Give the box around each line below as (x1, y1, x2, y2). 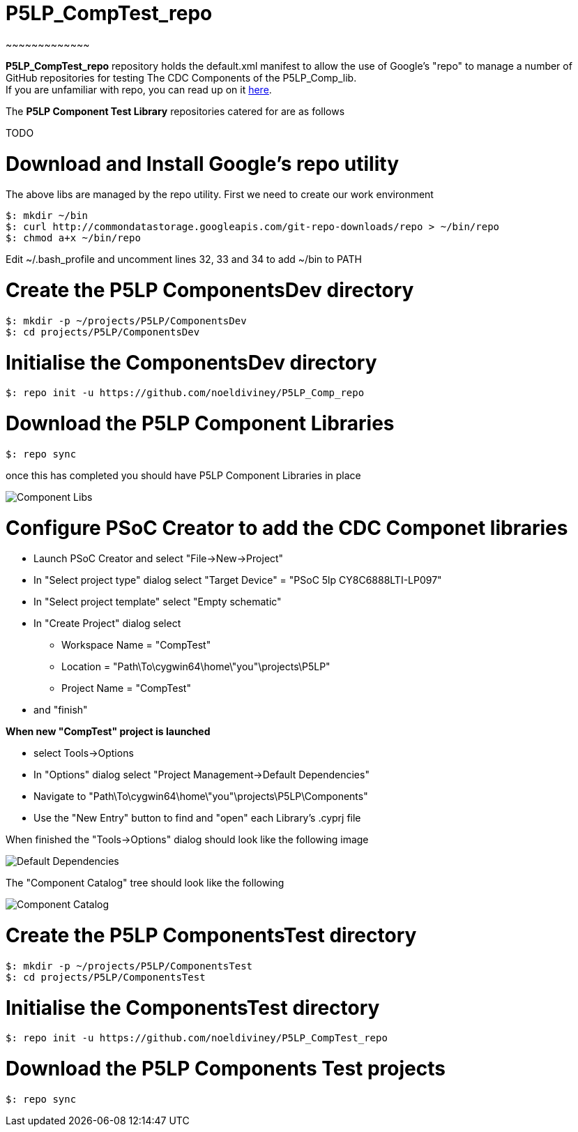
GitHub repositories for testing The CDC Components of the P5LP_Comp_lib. (6, 71, 357, 84)
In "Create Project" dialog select (33, 617, 181, 630)
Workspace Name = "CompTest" (61, 639, 211, 651)
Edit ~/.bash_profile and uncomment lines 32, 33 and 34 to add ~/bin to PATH (6, 253, 362, 266)
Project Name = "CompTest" (61, 682, 191, 695)
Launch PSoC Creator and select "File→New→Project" (33, 552, 284, 565)
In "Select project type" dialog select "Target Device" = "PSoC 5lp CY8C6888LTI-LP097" (33, 574, 442, 587)
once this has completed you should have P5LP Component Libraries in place (6, 469, 361, 481)
